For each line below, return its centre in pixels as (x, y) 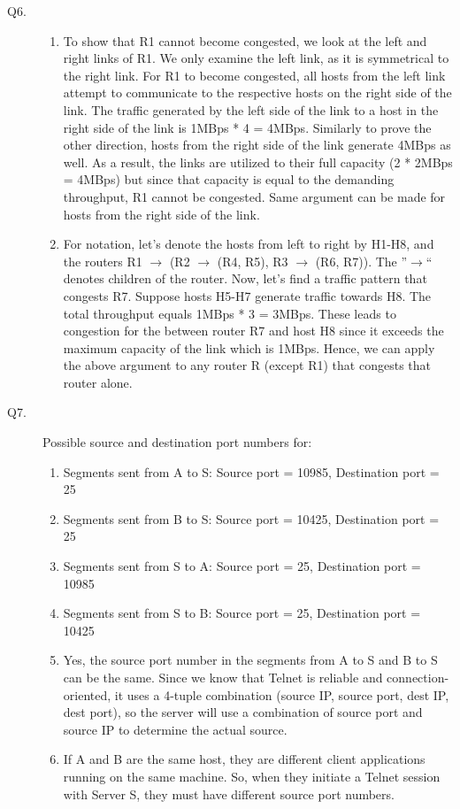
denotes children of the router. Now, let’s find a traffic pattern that (245, 278)
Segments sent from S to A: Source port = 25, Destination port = (242, 566)
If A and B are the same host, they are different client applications (244, 759)
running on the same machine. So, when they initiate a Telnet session (252, 776)
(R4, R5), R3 (253, 261)
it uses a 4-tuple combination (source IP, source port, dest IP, (282, 694)
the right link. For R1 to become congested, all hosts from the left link (254, 75)
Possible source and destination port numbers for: (177, 442)
